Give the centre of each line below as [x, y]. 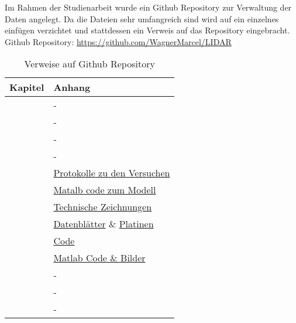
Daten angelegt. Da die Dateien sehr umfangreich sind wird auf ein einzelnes [142, 18]
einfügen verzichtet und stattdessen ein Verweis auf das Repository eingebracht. [147, 30]
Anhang [72, 87]
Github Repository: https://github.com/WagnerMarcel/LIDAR [118, 41]
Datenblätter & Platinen [104, 224]
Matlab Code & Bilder [99, 258]
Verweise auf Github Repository [90, 64]
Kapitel [27, 87]
